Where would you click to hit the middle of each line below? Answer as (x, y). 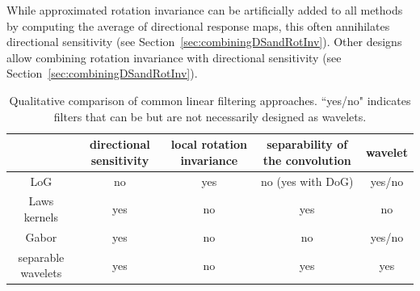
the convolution (307, 160)
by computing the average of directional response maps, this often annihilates (198, 25)
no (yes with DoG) (307, 181)
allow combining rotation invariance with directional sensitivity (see (174, 57)
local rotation (209, 144)
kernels (41, 217)
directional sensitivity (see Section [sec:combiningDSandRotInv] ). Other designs (204, 42)
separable (41, 257)
